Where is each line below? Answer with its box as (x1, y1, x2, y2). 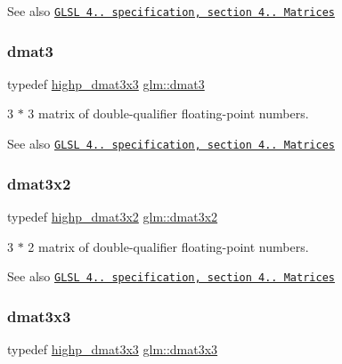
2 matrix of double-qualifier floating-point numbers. (28, 237, 309, 255)
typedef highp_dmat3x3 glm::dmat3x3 (7, 340, 218, 358)
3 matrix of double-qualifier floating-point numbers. (28, 104, 309, 123)
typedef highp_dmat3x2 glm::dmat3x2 (7, 206, 218, 225)
